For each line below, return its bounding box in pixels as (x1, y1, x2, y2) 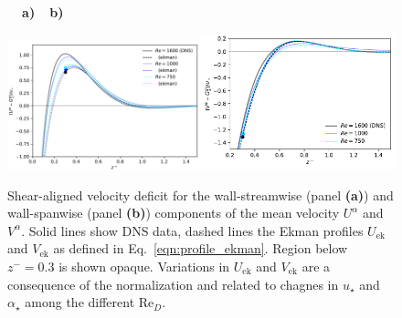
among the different (25, 292, 135, 312)
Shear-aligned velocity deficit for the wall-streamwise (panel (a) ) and (7, 185, 394, 204)
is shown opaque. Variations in (58, 256, 230, 275)
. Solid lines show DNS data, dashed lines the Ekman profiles (21, 221, 364, 240)
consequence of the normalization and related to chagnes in (7, 274, 339, 293)
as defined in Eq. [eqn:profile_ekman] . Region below (53, 239, 348, 258)
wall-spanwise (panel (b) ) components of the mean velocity (7, 203, 340, 222)
